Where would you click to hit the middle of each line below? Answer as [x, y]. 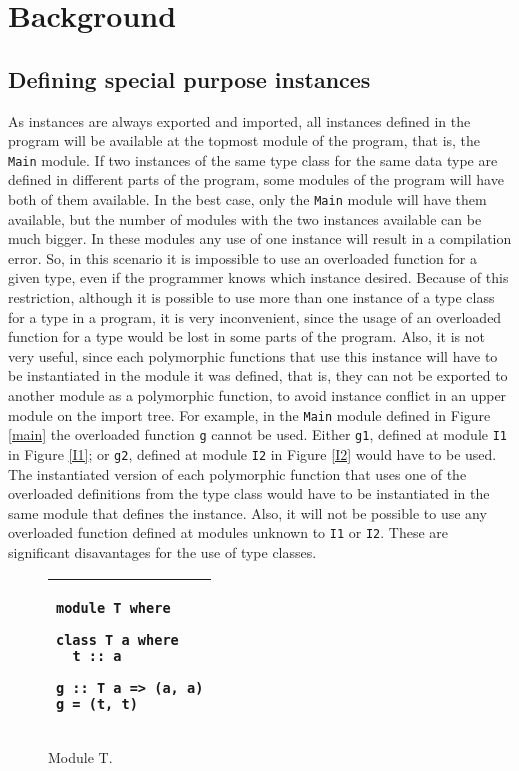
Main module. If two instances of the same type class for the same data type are [253, 159]
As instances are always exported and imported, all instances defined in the [239, 120]
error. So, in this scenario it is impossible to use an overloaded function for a [242, 257]
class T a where [117, 639]
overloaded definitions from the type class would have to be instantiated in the [249, 493]
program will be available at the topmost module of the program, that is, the [244, 140]
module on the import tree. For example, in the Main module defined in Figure [249, 414]
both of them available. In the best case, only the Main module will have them [247, 199]
